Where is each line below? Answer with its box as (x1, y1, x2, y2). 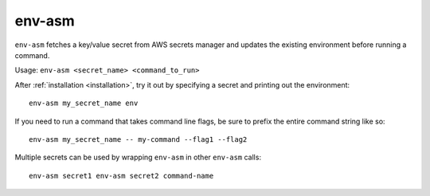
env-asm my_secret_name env (29, 99, 139, 108)
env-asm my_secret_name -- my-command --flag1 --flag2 (29, 135, 248, 143)
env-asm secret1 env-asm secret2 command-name (29, 171, 214, 180)
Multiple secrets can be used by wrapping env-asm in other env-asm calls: (14, 152, 262, 163)
